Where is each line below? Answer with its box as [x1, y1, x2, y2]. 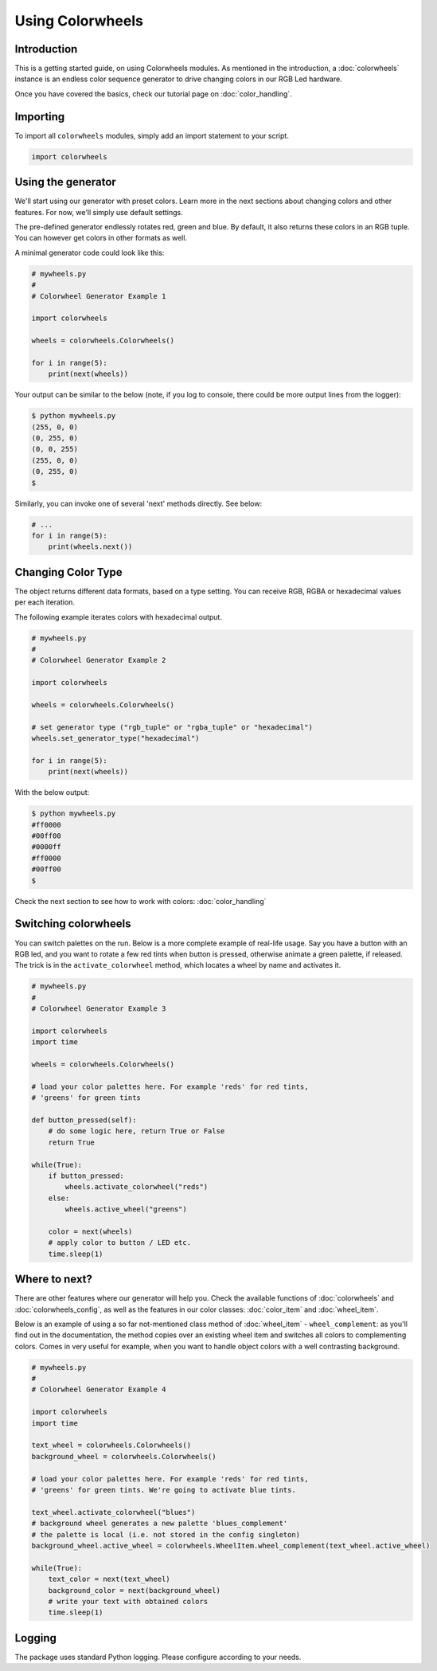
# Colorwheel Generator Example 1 [31, 292, 166, 300]
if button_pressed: [48, 1171, 125, 1180]
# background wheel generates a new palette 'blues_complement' [31, 1519, 288, 1528]
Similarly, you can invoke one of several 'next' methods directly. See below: [14, 499, 263, 508]
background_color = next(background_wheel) [48, 1586, 220, 1595]
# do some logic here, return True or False [48, 1127, 225, 1136]
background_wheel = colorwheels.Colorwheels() [31, 1452, 217, 1461]
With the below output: [14, 788, 90, 797]
